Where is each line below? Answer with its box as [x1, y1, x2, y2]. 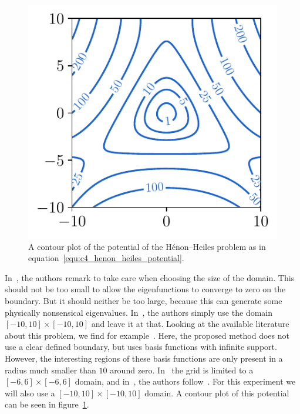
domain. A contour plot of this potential [144, 386, 289, 399]
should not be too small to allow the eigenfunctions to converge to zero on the [5, 283, 286, 295]
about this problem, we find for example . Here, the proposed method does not [5, 329, 289, 341]
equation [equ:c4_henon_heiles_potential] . [28, 252, 184, 264]
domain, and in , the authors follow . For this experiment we [75, 375, 296, 388]
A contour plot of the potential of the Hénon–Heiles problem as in [28, 240, 266, 252]
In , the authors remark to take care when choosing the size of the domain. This [5, 271, 295, 283]
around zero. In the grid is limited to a [110, 363, 254, 376]
